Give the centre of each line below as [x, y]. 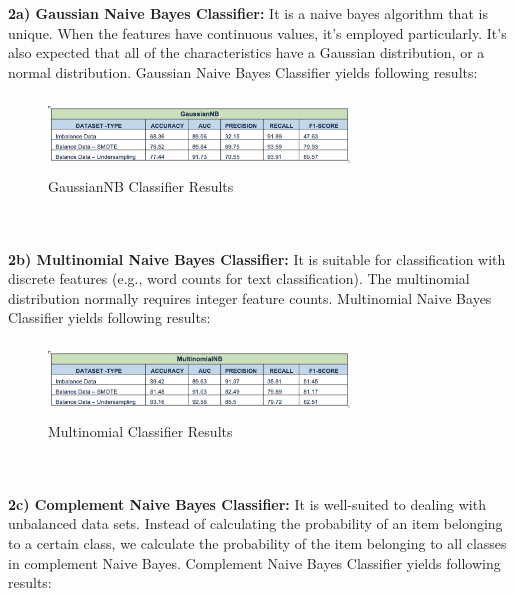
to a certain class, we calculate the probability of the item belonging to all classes [257, 543]
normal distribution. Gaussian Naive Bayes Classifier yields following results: [243, 71]
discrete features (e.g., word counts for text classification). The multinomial [239, 278]
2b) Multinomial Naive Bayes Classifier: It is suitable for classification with [257, 258]
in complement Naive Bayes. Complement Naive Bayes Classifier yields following [254, 562]
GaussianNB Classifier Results [141, 185]
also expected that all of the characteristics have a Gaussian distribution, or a [246, 52]
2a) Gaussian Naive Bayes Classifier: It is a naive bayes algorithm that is [248, 13]
